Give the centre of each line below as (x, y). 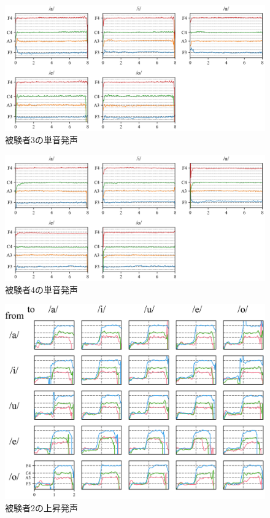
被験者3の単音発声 (41, 139)
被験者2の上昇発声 (41, 507)
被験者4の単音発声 (41, 289)
